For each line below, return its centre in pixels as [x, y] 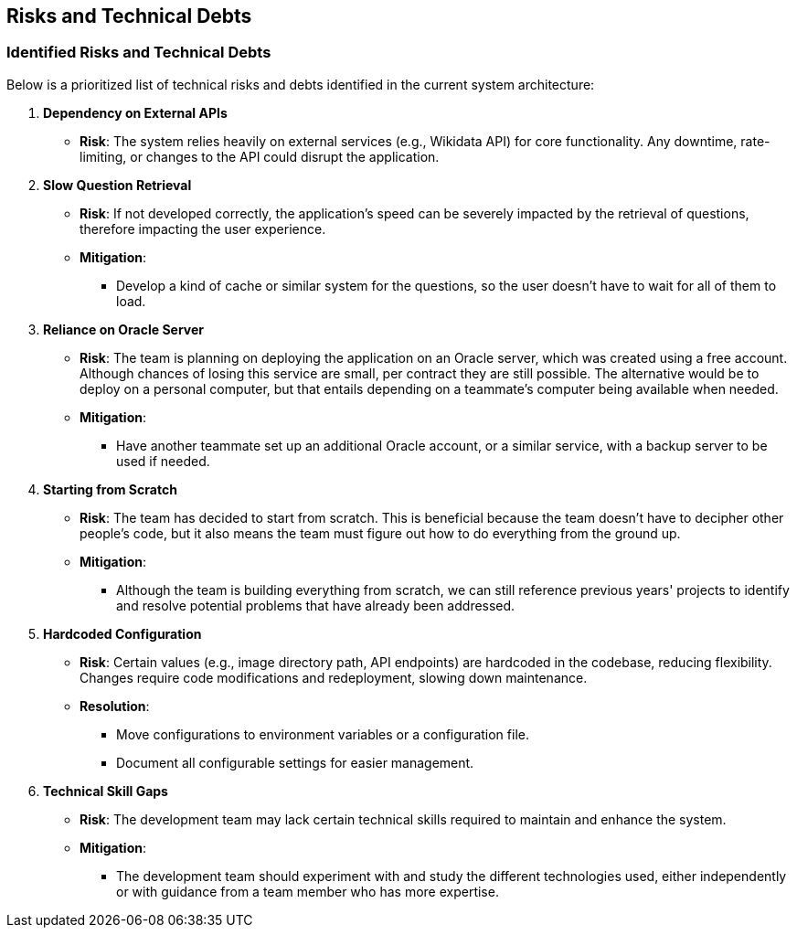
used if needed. [163, 461]
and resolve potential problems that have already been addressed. [316, 605]
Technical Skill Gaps [106, 791]
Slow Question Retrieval [117, 185]
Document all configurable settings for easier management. [295, 762]
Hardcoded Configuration [122, 633]
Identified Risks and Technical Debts [139, 53]
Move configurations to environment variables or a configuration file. [323, 734]
